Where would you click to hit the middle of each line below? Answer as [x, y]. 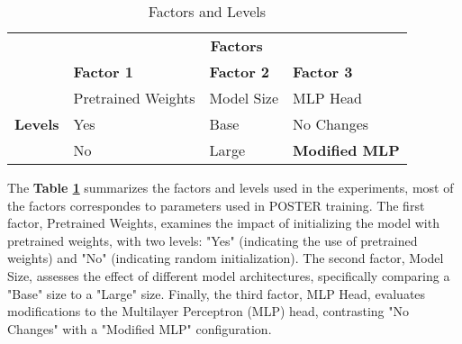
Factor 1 [103, 72]
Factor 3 [323, 72]
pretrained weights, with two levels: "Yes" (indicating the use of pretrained [213, 240]
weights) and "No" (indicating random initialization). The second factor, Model [226, 258]
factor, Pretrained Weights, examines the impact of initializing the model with [223, 223]
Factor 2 [240, 72]
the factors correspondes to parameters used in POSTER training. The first [216, 205]
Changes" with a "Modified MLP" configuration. [140, 328]
